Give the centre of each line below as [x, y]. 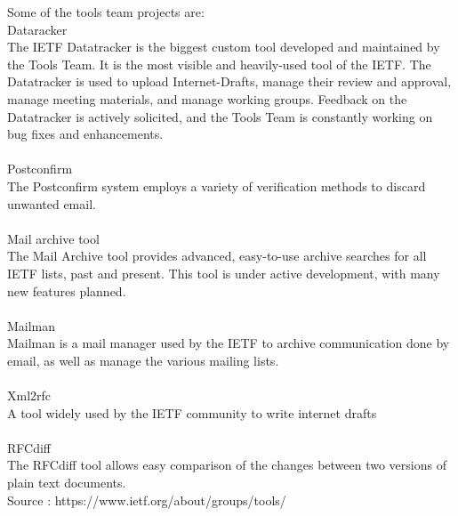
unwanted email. [52, 203]
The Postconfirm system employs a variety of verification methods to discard [217, 185]
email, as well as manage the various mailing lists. [143, 360]
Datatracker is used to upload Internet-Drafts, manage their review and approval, [229, 81]
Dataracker [37, 29]
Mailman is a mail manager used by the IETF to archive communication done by [229, 343]
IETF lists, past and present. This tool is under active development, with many [224, 273]
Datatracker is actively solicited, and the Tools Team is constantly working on [220, 116]
